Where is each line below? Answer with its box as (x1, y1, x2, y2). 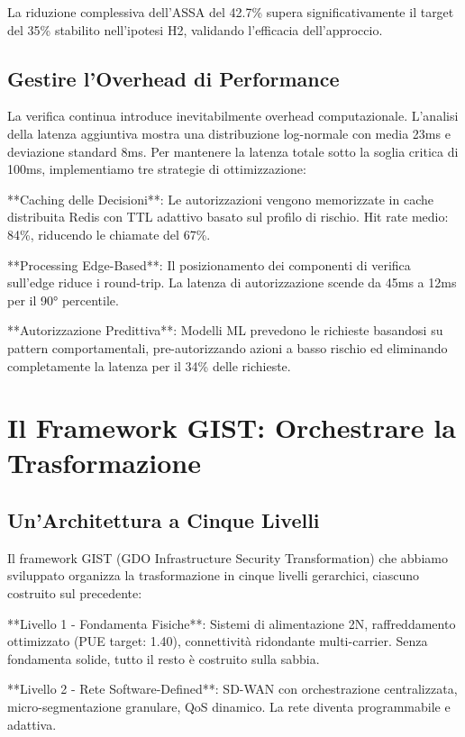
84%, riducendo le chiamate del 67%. (7, 224, 211, 243)
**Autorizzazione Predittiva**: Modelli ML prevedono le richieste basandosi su (7, 321, 443, 340)
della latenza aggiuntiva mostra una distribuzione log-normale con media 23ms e (7, 123, 451, 142)
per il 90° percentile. (7, 290, 119, 309)
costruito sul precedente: (7, 584, 142, 603)
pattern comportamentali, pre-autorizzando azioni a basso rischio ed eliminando (7, 338, 448, 357)
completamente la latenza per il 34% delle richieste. (7, 356, 291, 375)
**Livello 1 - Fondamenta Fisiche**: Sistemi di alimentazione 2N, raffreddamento (7, 614, 456, 632)
